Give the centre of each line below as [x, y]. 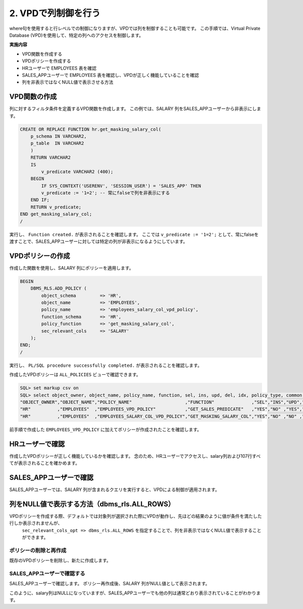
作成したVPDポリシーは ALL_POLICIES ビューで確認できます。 [75, 375]
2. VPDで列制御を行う [55, 13]
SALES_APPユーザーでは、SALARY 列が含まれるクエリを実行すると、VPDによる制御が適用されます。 [114, 489]
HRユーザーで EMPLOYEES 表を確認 [59, 68]
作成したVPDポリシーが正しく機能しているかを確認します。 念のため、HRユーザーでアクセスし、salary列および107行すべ [135, 456]
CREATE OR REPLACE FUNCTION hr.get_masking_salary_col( [91, 129]
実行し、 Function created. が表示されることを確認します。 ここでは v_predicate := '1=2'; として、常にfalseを [134, 234]
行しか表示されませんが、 [36, 523]
